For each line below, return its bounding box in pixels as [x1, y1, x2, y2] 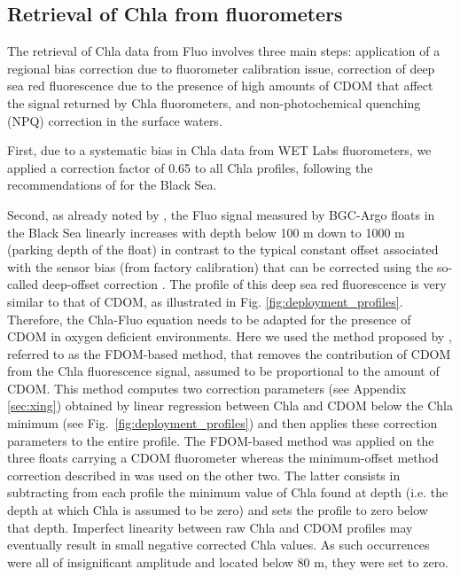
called [7, 275, 38, 293]
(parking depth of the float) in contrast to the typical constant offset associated [7, 240, 439, 259]
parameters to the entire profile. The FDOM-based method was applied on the [7, 431, 434, 449]
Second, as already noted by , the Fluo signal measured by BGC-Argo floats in [7, 205, 435, 223]
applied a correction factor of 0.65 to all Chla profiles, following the [7, 158, 373, 176]
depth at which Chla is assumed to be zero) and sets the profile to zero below [7, 501, 428, 519]
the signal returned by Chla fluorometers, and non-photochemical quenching [7, 93, 421, 112]
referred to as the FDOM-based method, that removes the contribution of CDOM [7, 344, 451, 363]
